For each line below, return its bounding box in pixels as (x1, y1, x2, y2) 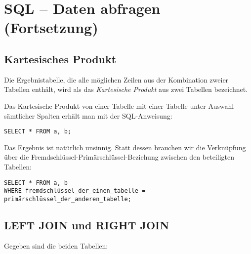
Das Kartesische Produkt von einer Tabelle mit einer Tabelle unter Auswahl (4, 100, 234, 111)
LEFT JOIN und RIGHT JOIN (4, 217, 169, 232)
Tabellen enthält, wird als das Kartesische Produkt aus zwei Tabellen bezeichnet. (4, 84, 248, 94)
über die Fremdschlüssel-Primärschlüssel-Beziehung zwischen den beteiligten (4, 152, 234, 162)
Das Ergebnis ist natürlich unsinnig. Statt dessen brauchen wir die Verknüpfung (4, 142, 246, 152)
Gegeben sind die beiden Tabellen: (4, 240, 108, 251)
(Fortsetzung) (4, 17, 98, 38)
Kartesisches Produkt (4, 51, 117, 66)
